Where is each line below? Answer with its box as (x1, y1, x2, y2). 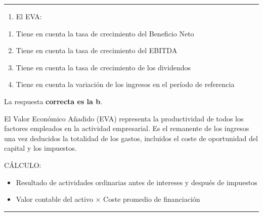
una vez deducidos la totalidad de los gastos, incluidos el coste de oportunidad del (4, 133, 258, 143)
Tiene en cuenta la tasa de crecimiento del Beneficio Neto (16, 28, 194, 38)
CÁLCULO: (4, 159, 41, 170)
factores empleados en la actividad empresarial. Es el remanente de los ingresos (4, 123, 249, 134)
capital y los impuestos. (4, 143, 77, 153)
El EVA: (16, 11, 42, 21)
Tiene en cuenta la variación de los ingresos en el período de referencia (16, 79, 235, 90)
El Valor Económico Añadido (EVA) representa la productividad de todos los (4, 113, 244, 123)
